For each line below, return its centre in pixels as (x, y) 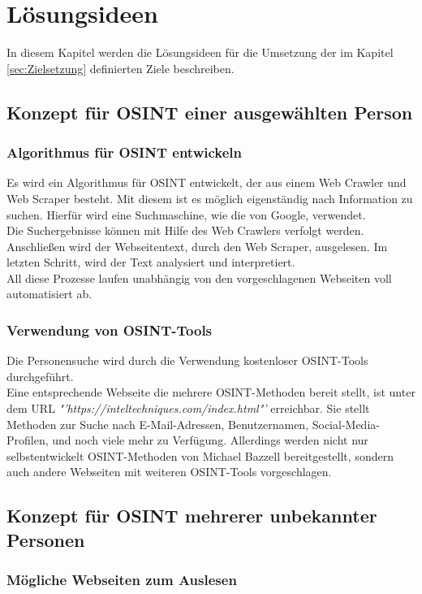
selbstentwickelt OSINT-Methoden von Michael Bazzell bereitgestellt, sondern (200, 455)
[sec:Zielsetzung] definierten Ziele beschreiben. (121, 68)
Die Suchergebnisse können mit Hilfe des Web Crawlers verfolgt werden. (185, 230)
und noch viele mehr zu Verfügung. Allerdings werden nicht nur (210, 440)
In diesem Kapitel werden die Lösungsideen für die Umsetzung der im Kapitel (200, 52)
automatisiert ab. (50, 294)
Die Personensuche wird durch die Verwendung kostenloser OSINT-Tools (187, 360)
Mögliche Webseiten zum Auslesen (122, 580)
